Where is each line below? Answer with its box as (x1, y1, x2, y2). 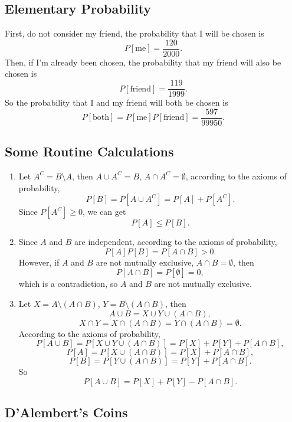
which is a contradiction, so (18, 277, 118, 290)
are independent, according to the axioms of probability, (74, 235, 277, 248)
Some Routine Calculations (5, 142, 174, 161)
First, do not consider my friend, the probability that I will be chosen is (5, 27, 264, 40)
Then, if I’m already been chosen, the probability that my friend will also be (5, 55, 281, 68)
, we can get (82, 205, 126, 218)
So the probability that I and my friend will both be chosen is (5, 96, 228, 109)
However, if (18, 256, 60, 268)
